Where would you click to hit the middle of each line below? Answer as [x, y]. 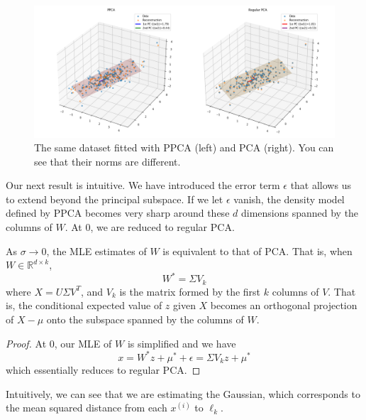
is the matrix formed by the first [190, 291]
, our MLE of [83, 343]
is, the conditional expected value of [84, 305]
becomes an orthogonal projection [284, 305]
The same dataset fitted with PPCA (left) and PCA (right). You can [184, 147]
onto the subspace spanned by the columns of [145, 319]
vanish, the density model [289, 199]
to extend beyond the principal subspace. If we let [115, 199]
